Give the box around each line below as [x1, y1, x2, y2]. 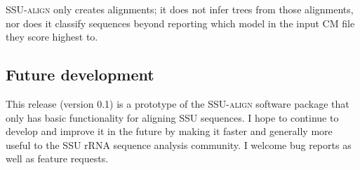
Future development [6, 64, 154, 85]
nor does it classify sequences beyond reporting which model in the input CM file [6, 15, 355, 30]
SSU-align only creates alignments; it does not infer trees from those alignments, [6, 2, 354, 16]
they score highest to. [6, 29, 98, 44]
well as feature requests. [6, 151, 109, 166]
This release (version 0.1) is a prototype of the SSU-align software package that [6, 96, 349, 111]
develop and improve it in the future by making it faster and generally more [6, 124, 333, 139]
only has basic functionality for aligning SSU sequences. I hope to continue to [6, 110, 339, 125]
